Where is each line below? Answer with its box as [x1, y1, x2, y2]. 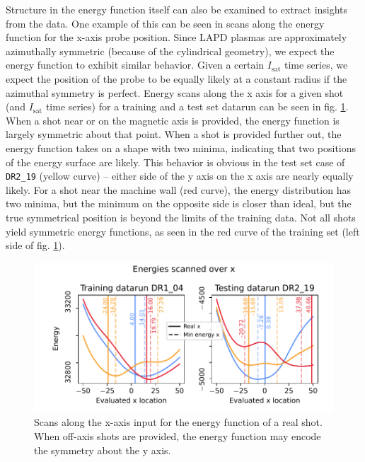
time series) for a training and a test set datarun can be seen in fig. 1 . [45, 99, 349, 114]
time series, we [284, 57, 348, 72]
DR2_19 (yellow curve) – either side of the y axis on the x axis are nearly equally [6, 168, 354, 183]
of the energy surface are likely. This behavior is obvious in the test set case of [6, 154, 345, 169]
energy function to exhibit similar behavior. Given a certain [6, 57, 265, 72]
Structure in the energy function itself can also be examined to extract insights [6, 2, 348, 16]
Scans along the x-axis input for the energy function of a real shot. [34, 415, 323, 429]
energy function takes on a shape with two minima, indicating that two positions [6, 140, 357, 155]
